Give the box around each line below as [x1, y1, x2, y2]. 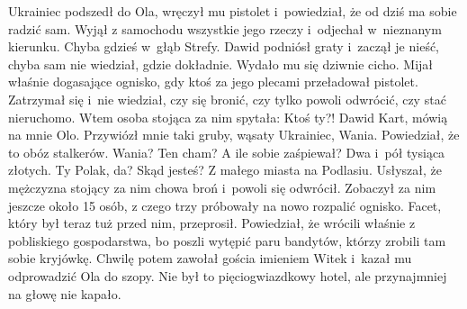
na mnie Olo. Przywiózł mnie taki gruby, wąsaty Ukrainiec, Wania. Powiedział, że [8, 125, 460, 144]
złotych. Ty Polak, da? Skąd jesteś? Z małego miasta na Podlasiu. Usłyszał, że [8, 160, 442, 179]
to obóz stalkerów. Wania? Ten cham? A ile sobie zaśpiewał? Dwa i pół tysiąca [8, 142, 445, 161]
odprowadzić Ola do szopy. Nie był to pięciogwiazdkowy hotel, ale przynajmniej [8, 266, 447, 285]
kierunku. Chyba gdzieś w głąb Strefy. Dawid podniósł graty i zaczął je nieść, [8, 37, 440, 56]
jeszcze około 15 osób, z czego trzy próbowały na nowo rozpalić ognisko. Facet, [8, 195, 442, 214]
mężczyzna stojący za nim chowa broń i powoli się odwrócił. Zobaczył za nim [8, 177, 436, 196]
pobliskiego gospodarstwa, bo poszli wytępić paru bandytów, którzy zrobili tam [8, 231, 446, 250]
